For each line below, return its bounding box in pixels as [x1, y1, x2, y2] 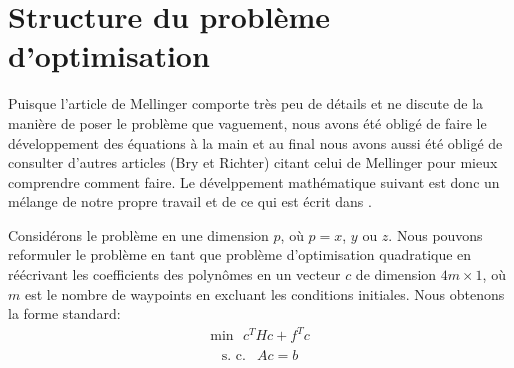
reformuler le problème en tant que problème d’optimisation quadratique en [8, 244, 472, 265]
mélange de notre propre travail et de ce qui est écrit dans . [8, 191, 372, 212]
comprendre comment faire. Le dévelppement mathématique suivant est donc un [8, 171, 500, 192]
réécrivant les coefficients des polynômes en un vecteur [8, 264, 341, 285]
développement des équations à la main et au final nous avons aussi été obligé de [8, 132, 503, 153]
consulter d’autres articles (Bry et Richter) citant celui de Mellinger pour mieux [8, 152, 498, 173]
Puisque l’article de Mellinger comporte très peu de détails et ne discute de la [8, 93, 484, 114]
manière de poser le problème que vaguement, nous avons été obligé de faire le [8, 112, 487, 133]
